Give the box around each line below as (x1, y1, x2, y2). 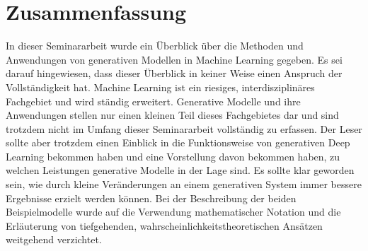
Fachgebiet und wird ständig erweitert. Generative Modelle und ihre (6, 93, 301, 108)
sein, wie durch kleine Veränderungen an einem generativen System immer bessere (6, 177, 362, 192)
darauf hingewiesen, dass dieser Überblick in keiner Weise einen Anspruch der (6, 66, 343, 81)
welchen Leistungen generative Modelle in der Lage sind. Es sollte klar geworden (6, 163, 355, 177)
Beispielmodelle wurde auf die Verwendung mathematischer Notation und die (6, 204, 341, 219)
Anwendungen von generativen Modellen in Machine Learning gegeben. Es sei (6, 52, 343, 66)
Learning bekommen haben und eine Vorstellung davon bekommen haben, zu (6, 148, 340, 163)
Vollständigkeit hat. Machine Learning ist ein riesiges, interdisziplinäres (6, 79, 315, 94)
